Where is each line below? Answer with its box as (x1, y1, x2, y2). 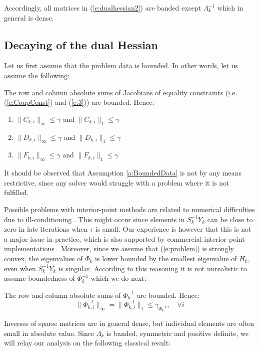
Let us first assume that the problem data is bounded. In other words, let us (4, 60, 238, 71)
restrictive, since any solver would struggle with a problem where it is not (4, 177, 229, 188)
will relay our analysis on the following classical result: (4, 337, 171, 348)
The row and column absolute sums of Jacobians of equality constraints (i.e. (4, 87, 237, 97)
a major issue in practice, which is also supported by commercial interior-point (4, 233, 245, 244)
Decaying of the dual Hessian (4, 37, 158, 52)
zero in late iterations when (4, 224, 88, 234)
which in (217, 3, 243, 13)
